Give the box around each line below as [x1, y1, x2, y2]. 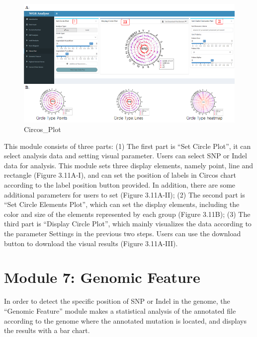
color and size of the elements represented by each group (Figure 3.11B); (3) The [4, 208, 251, 219]
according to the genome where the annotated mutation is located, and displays [4, 315, 247, 326]
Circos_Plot [24, 124, 61, 135]
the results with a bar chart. [4, 325, 90, 336]
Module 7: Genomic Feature [4, 267, 200, 287]
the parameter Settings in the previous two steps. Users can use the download [4, 228, 241, 239]
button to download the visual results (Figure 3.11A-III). [4, 238, 178, 248]
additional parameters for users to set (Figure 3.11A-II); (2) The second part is [4, 189, 245, 200]
